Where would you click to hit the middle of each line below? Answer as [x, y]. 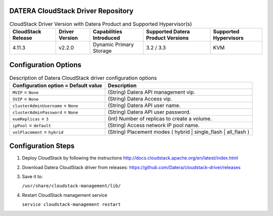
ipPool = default [32, 125]
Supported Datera [168, 31]
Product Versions [167, 38]
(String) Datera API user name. [144, 105]
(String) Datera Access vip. [140, 98]
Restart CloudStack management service [65, 195]
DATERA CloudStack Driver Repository [72, 11]
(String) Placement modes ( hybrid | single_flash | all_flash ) [179, 132]
